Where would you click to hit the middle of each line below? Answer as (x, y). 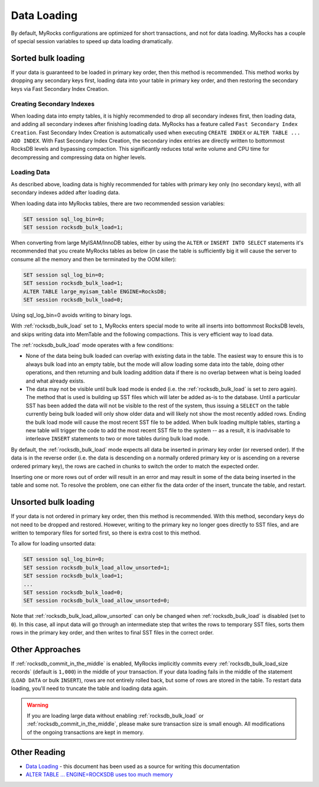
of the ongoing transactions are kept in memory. (85, 732)
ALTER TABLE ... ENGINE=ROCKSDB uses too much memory (99, 775)
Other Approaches (46, 650)
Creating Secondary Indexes (53, 104)
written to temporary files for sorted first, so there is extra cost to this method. (106, 533)
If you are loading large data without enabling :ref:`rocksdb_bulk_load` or (115, 715)
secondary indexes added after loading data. (66, 193)
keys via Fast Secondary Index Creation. (60, 89)
